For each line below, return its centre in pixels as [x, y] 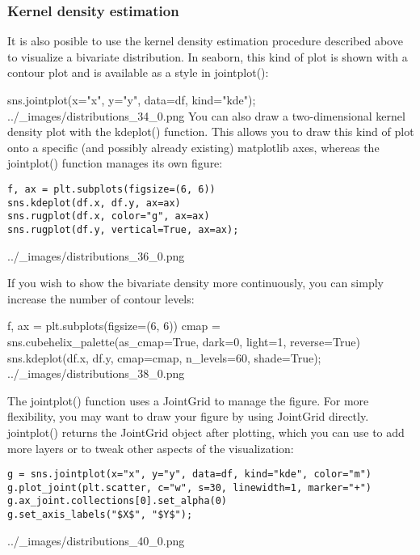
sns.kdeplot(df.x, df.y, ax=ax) [94, 203]
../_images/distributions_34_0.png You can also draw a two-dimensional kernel [206, 115]
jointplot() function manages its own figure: [115, 163]
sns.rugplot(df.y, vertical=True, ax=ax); [123, 229]
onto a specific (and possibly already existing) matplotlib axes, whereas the [193, 147]
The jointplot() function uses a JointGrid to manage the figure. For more [188, 400]
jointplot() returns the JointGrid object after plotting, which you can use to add [206, 432]
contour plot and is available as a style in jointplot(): [138, 72]
